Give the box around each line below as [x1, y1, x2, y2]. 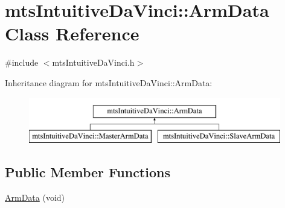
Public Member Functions [5, 163, 170, 181]
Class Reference [5, 21, 139, 46]
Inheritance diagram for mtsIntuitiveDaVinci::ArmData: [5, 76, 213, 89]
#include [5, 56, 39, 69]
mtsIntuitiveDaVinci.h [52, 56, 135, 69]
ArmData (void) [5, 191, 65, 203]
